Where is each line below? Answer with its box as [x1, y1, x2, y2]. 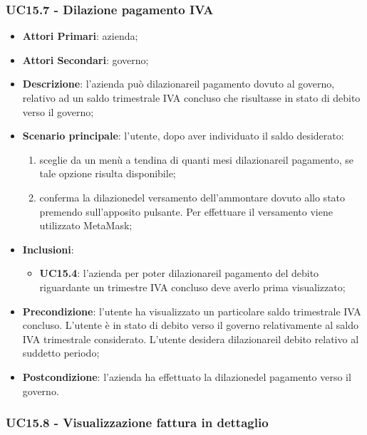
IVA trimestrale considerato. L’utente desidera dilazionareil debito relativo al [22, 331, 359, 346]
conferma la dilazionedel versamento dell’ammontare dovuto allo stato [39, 189, 346, 204]
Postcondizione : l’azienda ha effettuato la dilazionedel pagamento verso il [22, 369, 351, 384]
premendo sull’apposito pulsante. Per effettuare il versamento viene [39, 204, 333, 219]
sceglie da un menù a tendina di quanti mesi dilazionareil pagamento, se [39, 152, 354, 167]
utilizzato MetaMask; [39, 218, 133, 233]
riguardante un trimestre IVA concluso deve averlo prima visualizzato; [39, 279, 346, 294]
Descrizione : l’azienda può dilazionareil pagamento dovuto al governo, [22, 76, 335, 91]
